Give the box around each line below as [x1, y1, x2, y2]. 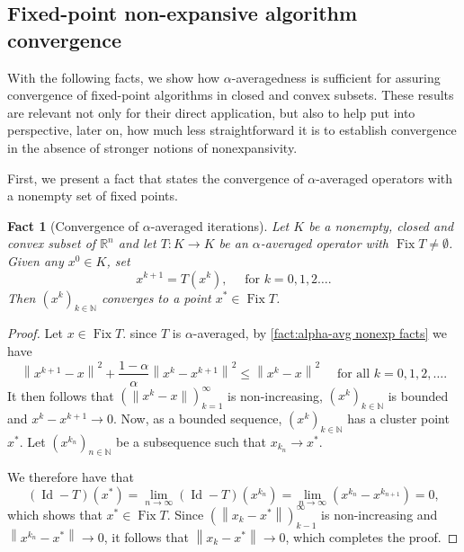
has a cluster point [347, 408, 450, 427]
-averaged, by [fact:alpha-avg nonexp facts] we [192, 324, 447, 343]
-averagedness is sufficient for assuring [231, 67, 441, 86]
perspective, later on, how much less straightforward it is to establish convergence [7, 120, 457, 139]
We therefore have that [7, 467, 134, 486]
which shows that [7, 504, 103, 523]
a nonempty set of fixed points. [7, 186, 178, 205]
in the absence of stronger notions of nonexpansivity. [7, 138, 298, 156]
